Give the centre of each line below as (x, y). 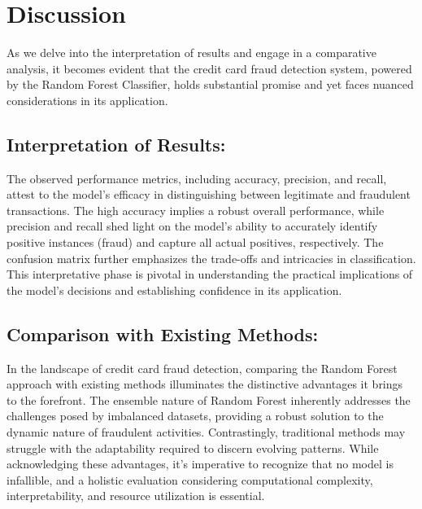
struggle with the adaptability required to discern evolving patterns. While (193, 448)
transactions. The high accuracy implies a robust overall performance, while (196, 210)
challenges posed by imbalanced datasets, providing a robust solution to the (195, 416)
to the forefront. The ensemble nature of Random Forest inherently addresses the (209, 399)
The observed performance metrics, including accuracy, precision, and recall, (197, 178)
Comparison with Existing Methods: (163, 333)
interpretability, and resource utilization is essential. (136, 496)
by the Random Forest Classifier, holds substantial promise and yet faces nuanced (210, 84)
